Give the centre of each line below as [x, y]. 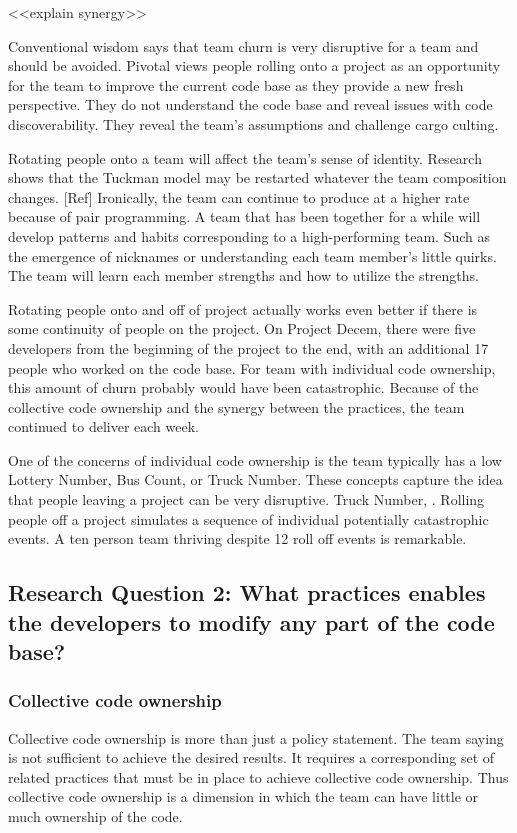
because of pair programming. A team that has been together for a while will [244, 216]
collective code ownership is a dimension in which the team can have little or [243, 796]
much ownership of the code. [95, 816]
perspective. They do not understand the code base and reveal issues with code [250, 104]
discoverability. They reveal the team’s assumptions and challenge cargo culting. [253, 123]
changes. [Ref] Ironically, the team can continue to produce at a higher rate [239, 196]
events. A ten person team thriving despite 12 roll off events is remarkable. [237, 538]
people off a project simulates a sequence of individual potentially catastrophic [248, 518]
